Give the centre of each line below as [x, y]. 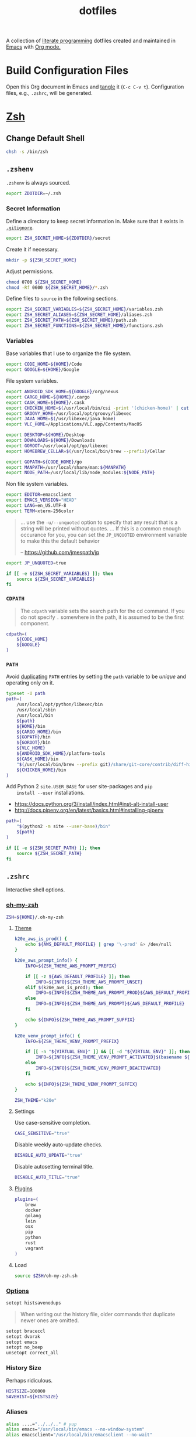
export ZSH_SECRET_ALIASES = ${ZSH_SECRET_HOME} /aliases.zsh [79, 315]
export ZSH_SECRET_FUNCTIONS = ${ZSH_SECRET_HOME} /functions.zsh [85, 326]
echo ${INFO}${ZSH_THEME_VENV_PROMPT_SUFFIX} [82, 1084]
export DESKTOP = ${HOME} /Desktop [45, 435]
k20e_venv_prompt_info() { [47, 1036]
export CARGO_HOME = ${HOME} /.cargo [48, 397]
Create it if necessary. [33, 249]
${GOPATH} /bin [34, 737]
